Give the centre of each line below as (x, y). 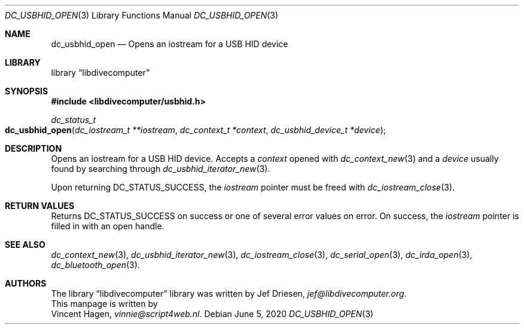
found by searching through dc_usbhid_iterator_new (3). (161, 169)
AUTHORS (26, 283)
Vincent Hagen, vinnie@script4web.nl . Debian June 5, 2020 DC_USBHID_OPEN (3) (212, 314)
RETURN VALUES (40, 206)
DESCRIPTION (33, 148)
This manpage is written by (104, 304)
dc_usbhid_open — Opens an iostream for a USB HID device (170, 44)
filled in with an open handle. (108, 226)
